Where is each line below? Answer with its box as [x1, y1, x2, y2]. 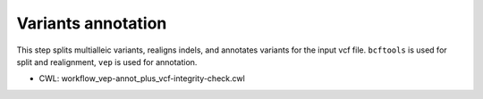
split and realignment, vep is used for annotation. [16, 56, 198, 67]
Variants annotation [16, 13, 167, 33]
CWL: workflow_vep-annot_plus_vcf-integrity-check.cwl [38, 73, 245, 84]
